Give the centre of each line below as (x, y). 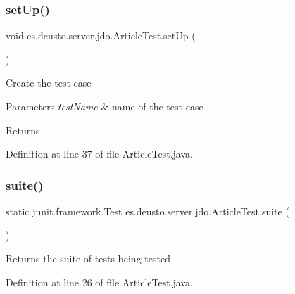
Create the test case (49, 83)
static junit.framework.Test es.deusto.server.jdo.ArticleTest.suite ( (147, 211)
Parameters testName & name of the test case (105, 106)
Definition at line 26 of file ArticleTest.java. (99, 282)
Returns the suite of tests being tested (88, 258)
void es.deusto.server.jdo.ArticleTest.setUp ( (101, 36)
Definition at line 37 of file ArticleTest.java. (99, 154)
